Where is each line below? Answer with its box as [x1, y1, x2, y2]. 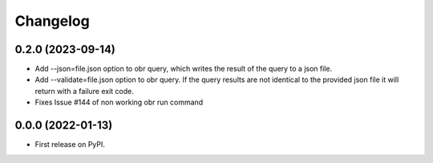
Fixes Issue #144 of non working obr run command [34, 97, 204, 108]
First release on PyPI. [34, 140, 106, 149]
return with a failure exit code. [34, 86, 134, 96]
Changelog [14, 12, 90, 30]
